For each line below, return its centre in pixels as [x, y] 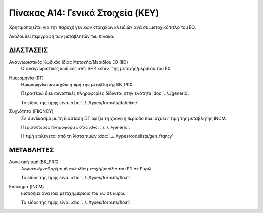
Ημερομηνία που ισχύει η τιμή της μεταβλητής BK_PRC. [77, 85]
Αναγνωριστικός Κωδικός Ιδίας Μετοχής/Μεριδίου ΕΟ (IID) [69, 62]
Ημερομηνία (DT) [26, 78]
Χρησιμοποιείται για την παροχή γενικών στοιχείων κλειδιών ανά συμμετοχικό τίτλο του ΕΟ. [103, 27]
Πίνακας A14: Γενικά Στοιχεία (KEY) [84, 13]
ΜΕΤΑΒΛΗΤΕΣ [31, 150]
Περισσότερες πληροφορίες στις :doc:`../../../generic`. [75, 127]
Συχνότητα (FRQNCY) [31, 111]
